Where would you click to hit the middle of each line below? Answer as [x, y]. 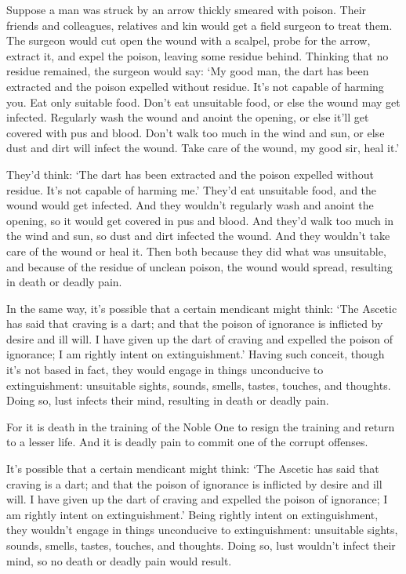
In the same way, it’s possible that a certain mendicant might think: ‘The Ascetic [202, 308]
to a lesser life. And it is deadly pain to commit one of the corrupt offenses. [187, 442]
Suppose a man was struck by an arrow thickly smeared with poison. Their [187, 9]
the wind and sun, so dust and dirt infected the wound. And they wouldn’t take [198, 236]
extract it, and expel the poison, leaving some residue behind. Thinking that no [198, 55]
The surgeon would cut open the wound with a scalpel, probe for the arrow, [188, 40]
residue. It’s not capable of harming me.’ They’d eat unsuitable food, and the [192, 189]
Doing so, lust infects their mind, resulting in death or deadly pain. [168, 400]
